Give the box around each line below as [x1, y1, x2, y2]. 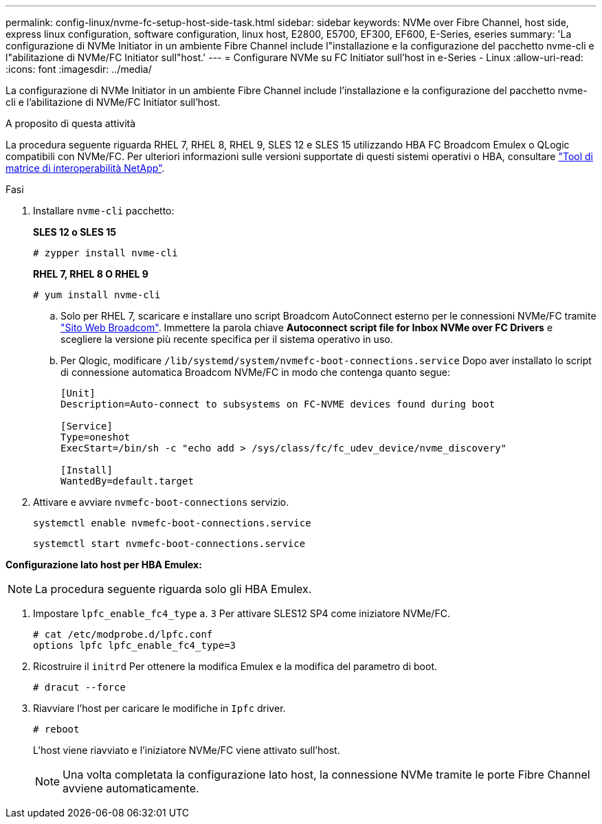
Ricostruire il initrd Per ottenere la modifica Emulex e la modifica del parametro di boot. [33, 660, 437, 672]
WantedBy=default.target [60, 476, 194, 487]
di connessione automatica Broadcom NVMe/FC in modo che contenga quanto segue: [60, 366, 451, 378]
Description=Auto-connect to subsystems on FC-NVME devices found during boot [60, 399, 495, 410]
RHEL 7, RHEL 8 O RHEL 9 [33, 268, 148, 280]
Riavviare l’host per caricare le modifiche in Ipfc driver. [33, 702, 286, 714]
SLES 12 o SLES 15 [33, 226, 116, 238]
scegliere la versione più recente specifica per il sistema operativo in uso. [60, 333, 393, 345]
